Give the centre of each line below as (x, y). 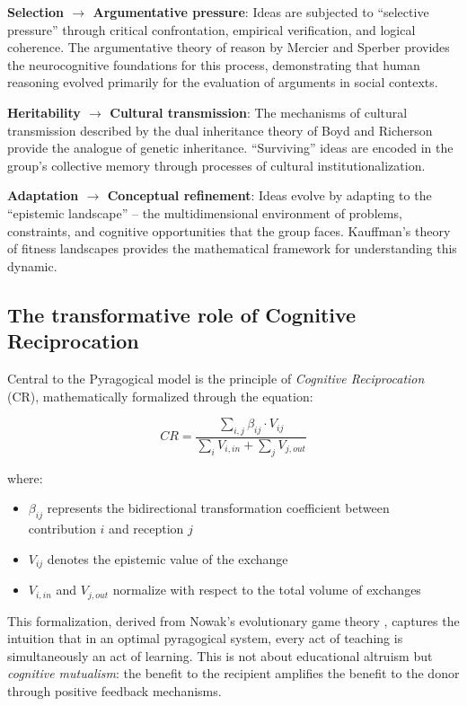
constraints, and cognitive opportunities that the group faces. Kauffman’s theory (229, 230)
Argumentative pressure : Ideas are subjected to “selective (261, 12)
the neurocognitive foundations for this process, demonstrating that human (214, 64)
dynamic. (32, 265)
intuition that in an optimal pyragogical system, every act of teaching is (205, 638)
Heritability (44, 112)
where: (25, 477)
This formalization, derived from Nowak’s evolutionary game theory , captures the (233, 620)
